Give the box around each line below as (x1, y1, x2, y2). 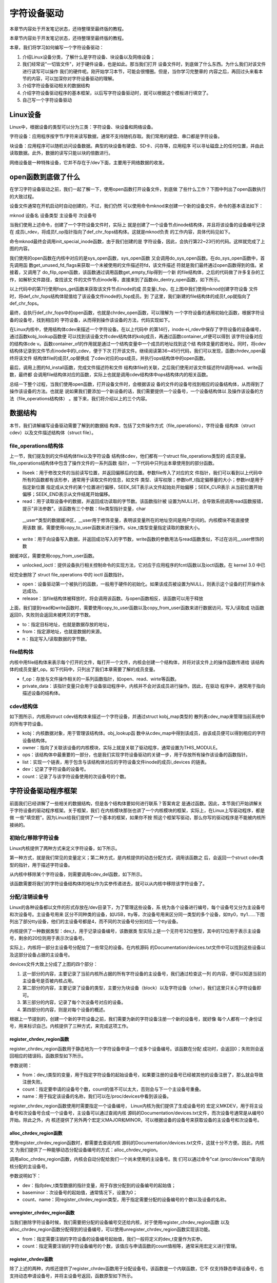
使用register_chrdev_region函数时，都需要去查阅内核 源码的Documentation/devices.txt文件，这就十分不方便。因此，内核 (9, 1139, 265, 1145)
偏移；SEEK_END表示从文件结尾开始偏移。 (22, 491, 113, 497)
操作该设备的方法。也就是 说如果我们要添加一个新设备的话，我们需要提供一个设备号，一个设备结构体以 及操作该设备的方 (9, 388, 264, 395)
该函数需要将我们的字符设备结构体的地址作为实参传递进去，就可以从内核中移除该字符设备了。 (9, 881, 207, 887)
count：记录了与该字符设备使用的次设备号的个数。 (22, 773, 129, 780)
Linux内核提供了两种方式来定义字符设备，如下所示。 (9, 845, 120, 851)
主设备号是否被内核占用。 (22, 978, 76, 984)
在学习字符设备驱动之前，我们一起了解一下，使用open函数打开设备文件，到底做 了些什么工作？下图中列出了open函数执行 (9, 186, 266, 192)
